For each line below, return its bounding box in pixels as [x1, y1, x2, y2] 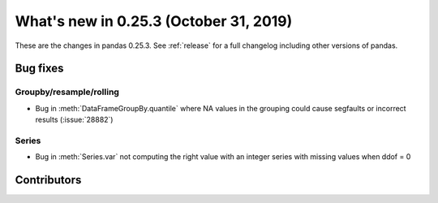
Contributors [15, 173, 82, 187]
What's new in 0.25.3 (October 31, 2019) [15, 12, 293, 30]
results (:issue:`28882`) [35, 114, 114, 125]
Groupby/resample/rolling [15, 86, 119, 97]
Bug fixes [15, 62, 64, 76]
